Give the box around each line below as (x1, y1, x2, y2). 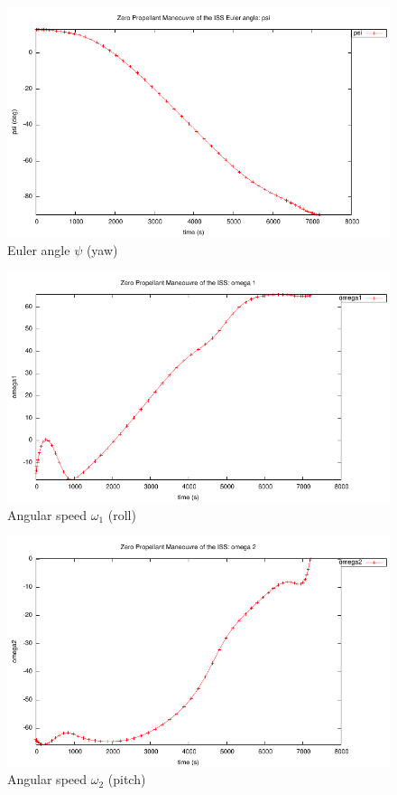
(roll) (107, 505, 136, 524)
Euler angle (7, 240, 70, 259)
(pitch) (107, 770, 146, 789)
